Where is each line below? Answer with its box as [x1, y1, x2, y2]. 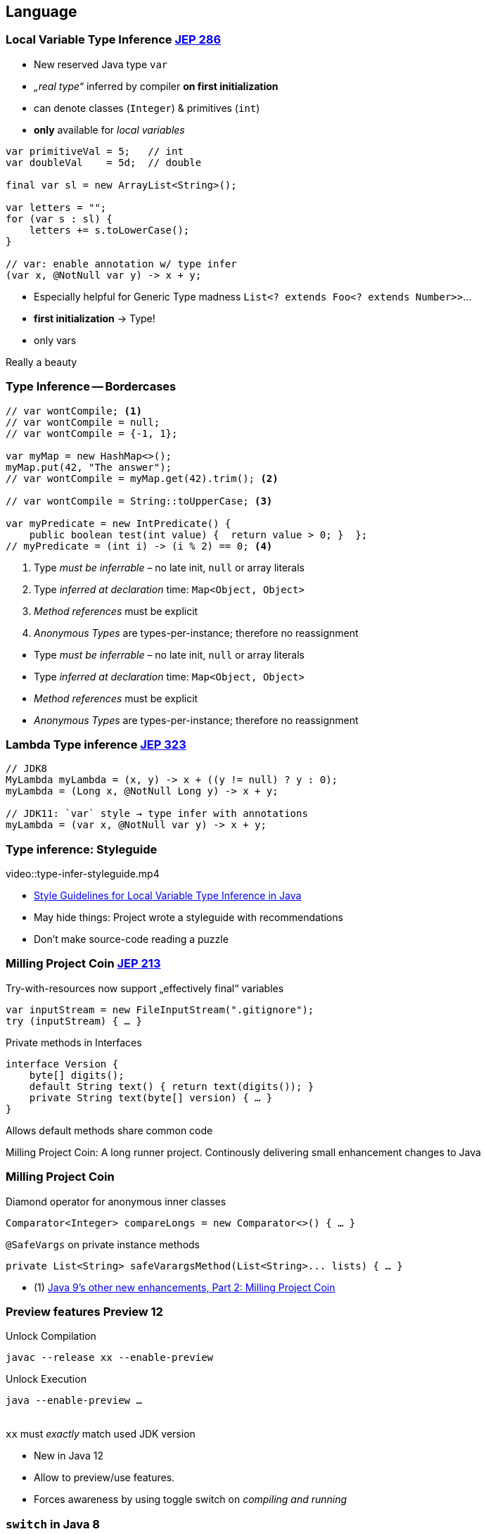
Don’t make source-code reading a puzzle [34, 933, 229, 946]
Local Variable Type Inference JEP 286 [6, 32, 222, 47]
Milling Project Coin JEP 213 [6, 956, 161, 971]
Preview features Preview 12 [6, 1304, 163, 1319]
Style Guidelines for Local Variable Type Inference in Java [34, 889, 302, 902]
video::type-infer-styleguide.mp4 [6, 868, 160, 880]
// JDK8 [6, 763, 48, 775]
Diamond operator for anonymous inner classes [6, 1195, 226, 1207]
